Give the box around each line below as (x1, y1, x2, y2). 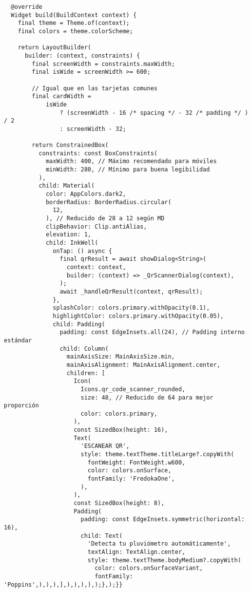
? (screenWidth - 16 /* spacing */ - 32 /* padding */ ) (59, 109, 249, 116)
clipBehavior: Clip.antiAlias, (45, 223, 147, 230)
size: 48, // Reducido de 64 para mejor (80, 394, 213, 401)
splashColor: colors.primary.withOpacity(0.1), (53, 304, 210, 312)
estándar (4, 337, 32, 344)
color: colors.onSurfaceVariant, (95, 565, 203, 572)
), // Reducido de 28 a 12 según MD (45, 215, 165, 222)
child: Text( (80, 532, 123, 539)
